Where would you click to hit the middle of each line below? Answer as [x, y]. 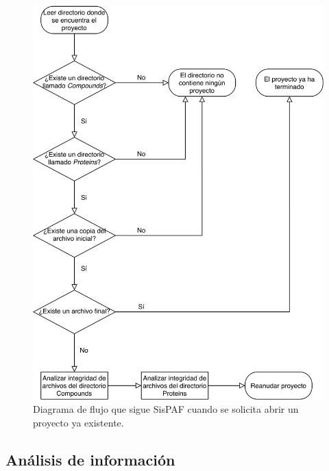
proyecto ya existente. [78, 423]
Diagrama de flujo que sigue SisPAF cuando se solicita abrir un [166, 409]
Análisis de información [90, 459]
